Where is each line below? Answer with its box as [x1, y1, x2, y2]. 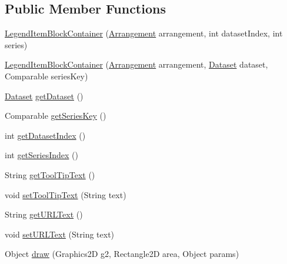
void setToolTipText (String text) [5, 188, 126, 200]
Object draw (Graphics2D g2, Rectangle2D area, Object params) [5, 248, 239, 260]
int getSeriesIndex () [5, 149, 78, 161]
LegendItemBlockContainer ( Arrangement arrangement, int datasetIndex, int [5, 27, 283, 39]
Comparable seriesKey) [5, 69, 88, 82]
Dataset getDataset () [5, 89, 84, 102]
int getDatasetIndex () [5, 129, 86, 141]
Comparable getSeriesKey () [5, 109, 106, 122]
